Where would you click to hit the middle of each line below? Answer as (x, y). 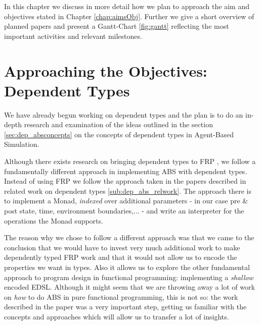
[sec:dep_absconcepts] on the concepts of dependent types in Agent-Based (119, 134)
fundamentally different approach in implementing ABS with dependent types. (126, 171)
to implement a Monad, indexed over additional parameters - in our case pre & (126, 201)
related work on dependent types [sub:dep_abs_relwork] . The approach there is (128, 191)
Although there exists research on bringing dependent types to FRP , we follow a (130, 161)
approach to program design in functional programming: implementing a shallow (129, 277)
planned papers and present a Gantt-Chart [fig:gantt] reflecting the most (117, 26)
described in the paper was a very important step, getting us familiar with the (125, 307)
